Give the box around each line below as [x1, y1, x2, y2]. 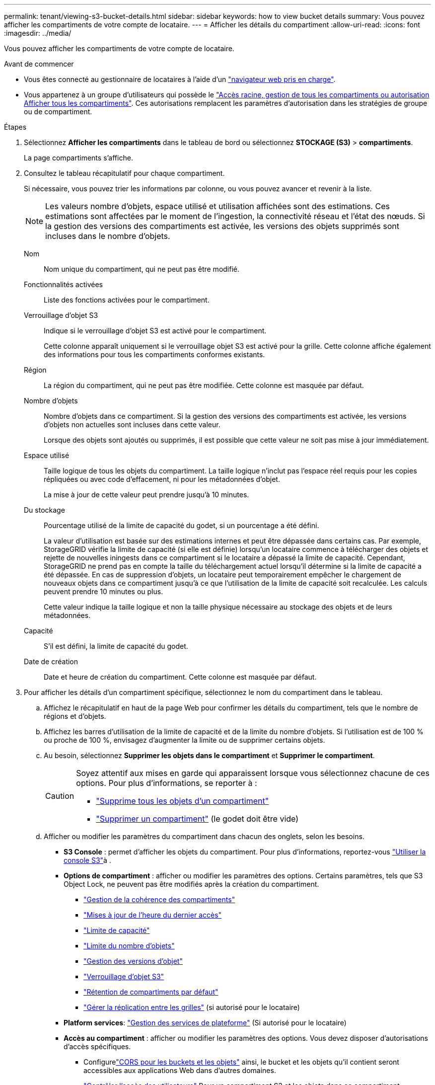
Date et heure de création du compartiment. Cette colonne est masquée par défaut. [44, 673, 317, 681]
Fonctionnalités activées [24, 280, 103, 289]
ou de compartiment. [24, 107, 92, 116]
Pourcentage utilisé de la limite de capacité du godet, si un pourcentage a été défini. [44, 521, 319, 530]
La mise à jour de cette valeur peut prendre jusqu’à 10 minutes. [44, 490, 249, 499]
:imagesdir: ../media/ [4, 29, 72, 37]
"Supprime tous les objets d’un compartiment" [96, 796, 269, 806]
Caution [45, 791, 74, 801]
